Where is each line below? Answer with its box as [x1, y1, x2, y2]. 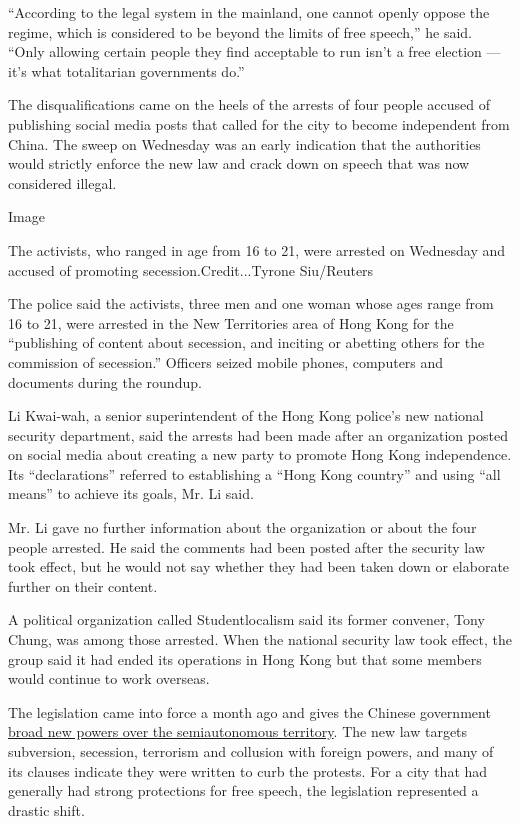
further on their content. [8, 575, 158, 596]
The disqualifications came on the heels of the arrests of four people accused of [8, 94, 490, 115]
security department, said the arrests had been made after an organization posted [8, 424, 508, 445]
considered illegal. [8, 172, 117, 193]
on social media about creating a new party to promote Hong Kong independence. [8, 444, 512, 465]
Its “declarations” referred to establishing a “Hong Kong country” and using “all [8, 463, 501, 484]
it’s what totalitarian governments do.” [8, 60, 245, 81]
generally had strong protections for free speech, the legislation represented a [8, 780, 479, 801]
